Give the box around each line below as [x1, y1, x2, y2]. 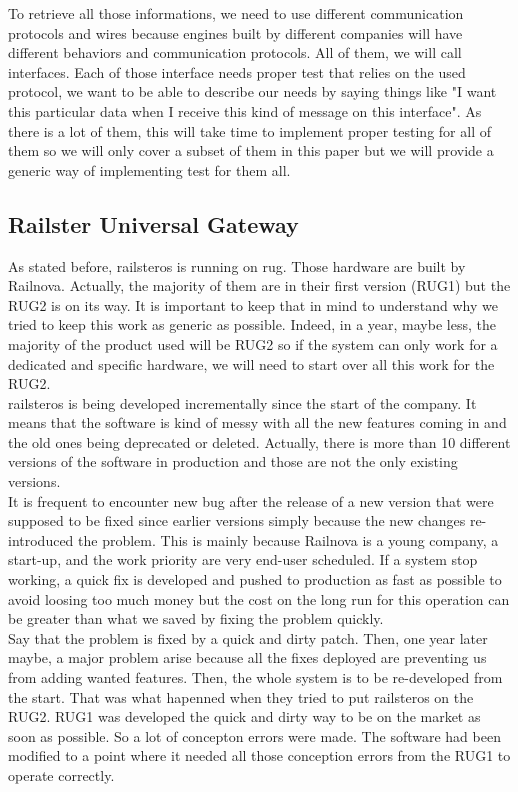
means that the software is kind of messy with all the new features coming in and [8, 412, 507, 433]
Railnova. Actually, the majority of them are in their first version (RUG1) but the [8, 275, 511, 296]
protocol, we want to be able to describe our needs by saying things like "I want [8, 81, 497, 102]
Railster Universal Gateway [8, 208, 299, 239]
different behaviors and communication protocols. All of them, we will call [8, 42, 462, 63]
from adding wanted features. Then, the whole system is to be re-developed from [8, 667, 503, 688]
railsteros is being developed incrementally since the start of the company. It [8, 392, 477, 413]
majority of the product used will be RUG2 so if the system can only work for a [8, 333, 498, 354]
